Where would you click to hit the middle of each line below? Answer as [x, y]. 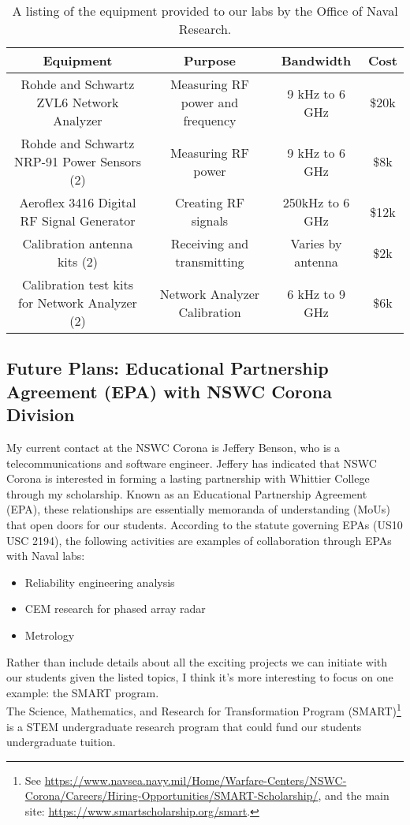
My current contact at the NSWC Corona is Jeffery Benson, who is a [173, 447]
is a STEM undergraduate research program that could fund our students [184, 726]
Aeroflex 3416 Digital [78, 202]
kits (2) [78, 261]
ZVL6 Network [78, 102]
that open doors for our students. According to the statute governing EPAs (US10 [205, 524]
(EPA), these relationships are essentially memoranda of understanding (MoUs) [198, 509]
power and [210, 102]
